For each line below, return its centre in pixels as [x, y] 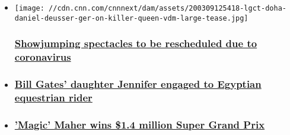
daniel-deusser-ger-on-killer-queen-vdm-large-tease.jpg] [131, 18]
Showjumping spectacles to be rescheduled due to [136, 43]
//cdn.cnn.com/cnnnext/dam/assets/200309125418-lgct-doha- [168, 8]
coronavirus [43, 57]
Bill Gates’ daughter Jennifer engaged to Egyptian [138, 84]
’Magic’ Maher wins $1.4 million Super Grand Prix [140, 124]
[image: [29, 8]
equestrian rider [53, 97]
